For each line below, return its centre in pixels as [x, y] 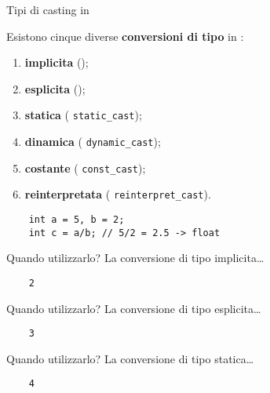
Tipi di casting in [48, 9]
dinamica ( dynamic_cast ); [93, 142]
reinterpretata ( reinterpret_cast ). [118, 194]
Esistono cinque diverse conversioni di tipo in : [125, 36]
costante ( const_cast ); [85, 167]
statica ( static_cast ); [83, 115]
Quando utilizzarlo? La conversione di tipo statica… [130, 358]
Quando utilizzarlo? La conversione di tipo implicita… [135, 258]
